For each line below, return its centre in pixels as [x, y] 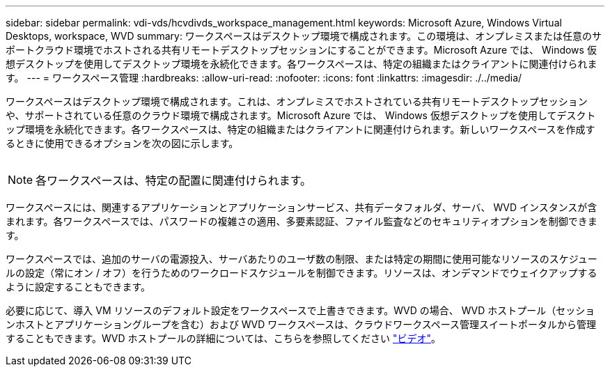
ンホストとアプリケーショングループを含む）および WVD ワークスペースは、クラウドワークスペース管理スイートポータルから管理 [301, 324]
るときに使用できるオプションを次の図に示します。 [122, 143]
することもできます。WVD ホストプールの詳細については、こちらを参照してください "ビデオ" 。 [223, 338]
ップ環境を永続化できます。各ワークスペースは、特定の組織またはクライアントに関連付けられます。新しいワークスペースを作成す [300, 129]
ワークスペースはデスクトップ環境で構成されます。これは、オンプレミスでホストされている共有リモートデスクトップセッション [297, 101]
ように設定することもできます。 [78, 287]
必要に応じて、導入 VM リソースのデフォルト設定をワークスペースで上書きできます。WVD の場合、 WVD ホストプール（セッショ [300, 310]
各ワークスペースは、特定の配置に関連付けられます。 [174, 180]
